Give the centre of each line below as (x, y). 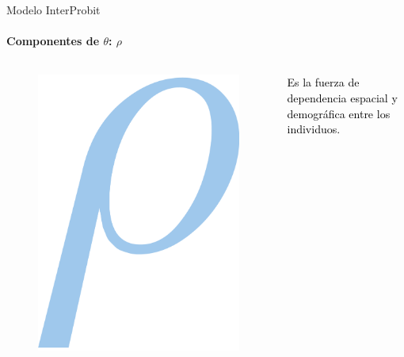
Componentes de (53, 41)
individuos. (314, 129)
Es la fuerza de (323, 82)
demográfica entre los (339, 113)
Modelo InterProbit (53, 10)
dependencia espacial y (342, 97)
